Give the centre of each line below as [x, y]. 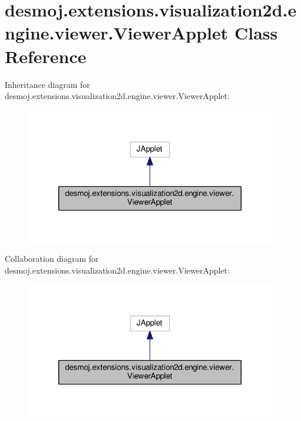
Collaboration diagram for [52, 259]
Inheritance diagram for [47, 84]
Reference [46, 56]
